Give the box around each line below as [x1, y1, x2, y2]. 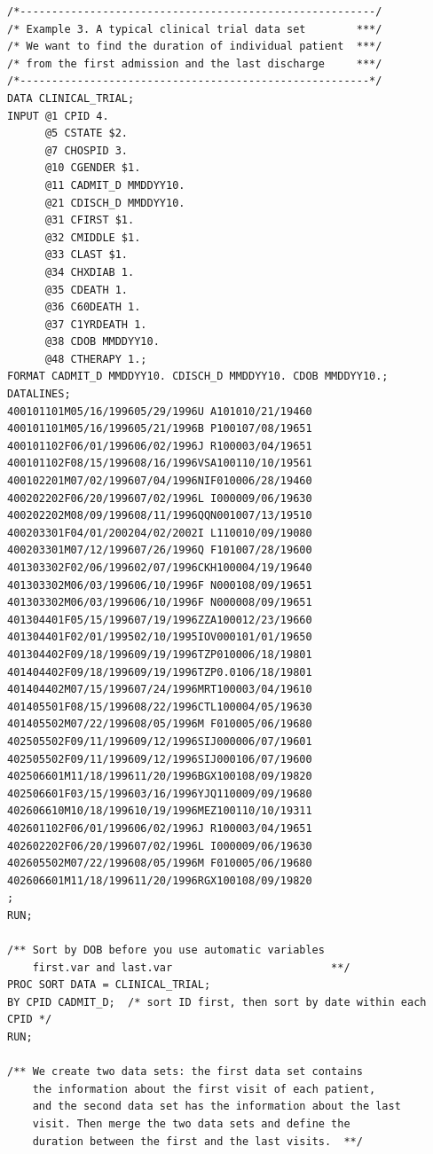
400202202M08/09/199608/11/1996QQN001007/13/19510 [7, 509, 312, 522]
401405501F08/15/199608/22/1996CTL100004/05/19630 [7, 700, 312, 713]
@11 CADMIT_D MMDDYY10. [44, 178, 185, 192]
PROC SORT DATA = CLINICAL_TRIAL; [7, 978, 211, 992]
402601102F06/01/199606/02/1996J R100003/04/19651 [7, 821, 312, 835]
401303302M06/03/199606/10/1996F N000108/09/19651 [7, 578, 312, 592]
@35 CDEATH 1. [44, 283, 129, 296]
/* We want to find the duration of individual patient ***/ [7, 40, 382, 53]
